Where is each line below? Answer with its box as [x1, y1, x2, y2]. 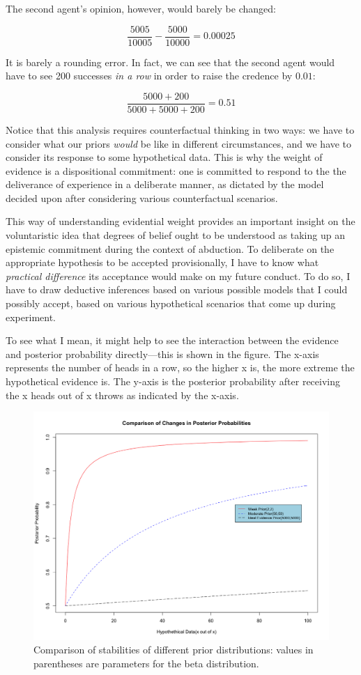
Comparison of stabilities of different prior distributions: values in [33, 642, 314, 657]
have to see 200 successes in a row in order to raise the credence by [6, 68, 293, 83]
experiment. [6, 309, 56, 324]
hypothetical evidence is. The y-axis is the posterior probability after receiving [6, 374, 341, 388]
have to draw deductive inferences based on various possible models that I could [6, 282, 348, 297]
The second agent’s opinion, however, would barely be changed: [6, 1, 276, 15]
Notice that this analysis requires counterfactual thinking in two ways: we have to [6, 122, 355, 137]
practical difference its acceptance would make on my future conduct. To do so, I [6, 268, 351, 283]
